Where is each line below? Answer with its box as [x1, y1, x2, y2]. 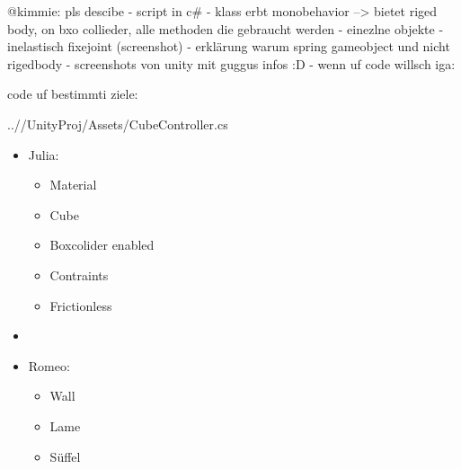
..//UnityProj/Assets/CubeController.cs [7, 114, 228, 133]
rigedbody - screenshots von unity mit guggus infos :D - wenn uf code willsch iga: [7, 54, 456, 73]
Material [49, 175, 97, 194]
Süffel [49, 447, 81, 465]
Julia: [28, 145, 59, 164]
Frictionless [49, 296, 112, 314]
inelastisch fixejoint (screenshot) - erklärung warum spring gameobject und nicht [7, 37, 450, 56]
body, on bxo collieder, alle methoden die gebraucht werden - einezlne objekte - [7, 19, 444, 38]
